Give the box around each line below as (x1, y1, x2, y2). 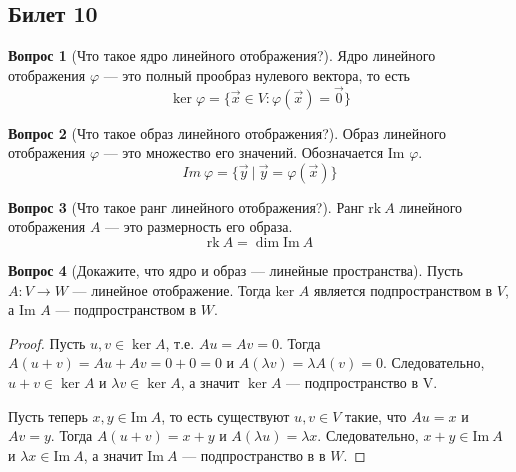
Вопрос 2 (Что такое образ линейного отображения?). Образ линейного (8, 122, 447, 143)
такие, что (345, 405, 407, 426)
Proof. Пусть (8, 332, 86, 353)
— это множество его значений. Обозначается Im (103, 142, 405, 163)
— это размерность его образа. (105, 216, 293, 237)
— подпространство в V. (286, 371, 438, 392)
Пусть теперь (8, 405, 88, 426)
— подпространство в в (182, 444, 326, 465)
